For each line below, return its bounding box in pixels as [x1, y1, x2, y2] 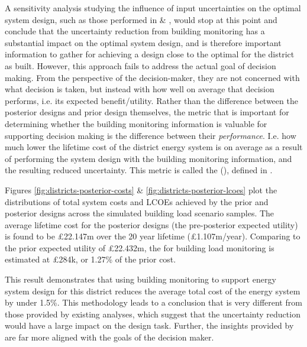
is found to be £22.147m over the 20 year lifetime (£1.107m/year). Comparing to [5, 230, 300, 242]
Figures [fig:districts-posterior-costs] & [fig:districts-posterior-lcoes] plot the [5, 183, 277, 196]
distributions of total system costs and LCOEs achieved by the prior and [5, 195, 269, 207]
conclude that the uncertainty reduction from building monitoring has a [5, 25, 265, 37]
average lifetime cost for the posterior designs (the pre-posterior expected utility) [5, 218, 298, 231]
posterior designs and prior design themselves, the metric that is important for [5, 106, 289, 118]
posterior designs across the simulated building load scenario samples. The [5, 207, 274, 219]
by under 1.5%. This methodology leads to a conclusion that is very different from [5, 296, 302, 309]
